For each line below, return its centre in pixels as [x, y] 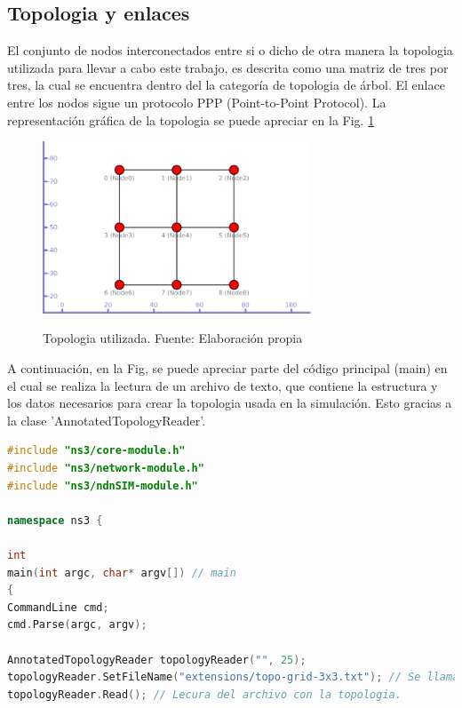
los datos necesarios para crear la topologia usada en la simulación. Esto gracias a [230, 403]
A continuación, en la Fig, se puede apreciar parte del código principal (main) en [227, 368]
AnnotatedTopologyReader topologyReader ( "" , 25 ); [157, 660]
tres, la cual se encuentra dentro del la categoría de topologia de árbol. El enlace [226, 85]
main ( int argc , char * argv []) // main [122, 573]
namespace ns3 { [55, 520]
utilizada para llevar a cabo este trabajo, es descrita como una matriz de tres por [228, 67]
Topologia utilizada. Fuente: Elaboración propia [173, 338]
